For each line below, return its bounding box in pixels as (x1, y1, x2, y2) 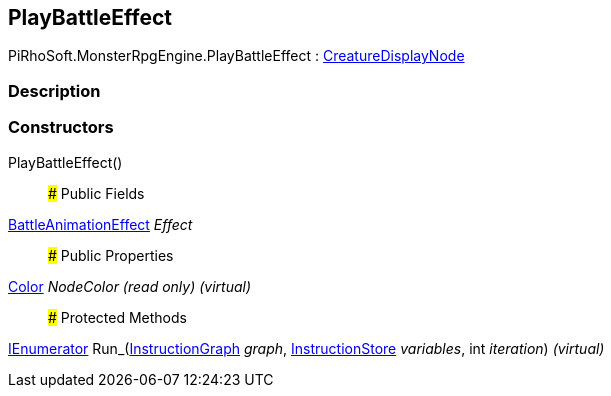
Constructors (8, 117, 114, 138)
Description (8, 80, 101, 101)
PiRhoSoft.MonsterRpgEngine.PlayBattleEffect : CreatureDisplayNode (8, 47, 465, 65)
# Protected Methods (48, 308, 187, 326)
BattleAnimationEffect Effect (8, 215, 193, 233)
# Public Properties (48, 246, 174, 264)
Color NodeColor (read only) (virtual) (8, 277, 252, 295)
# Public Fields (48, 184, 145, 202)
